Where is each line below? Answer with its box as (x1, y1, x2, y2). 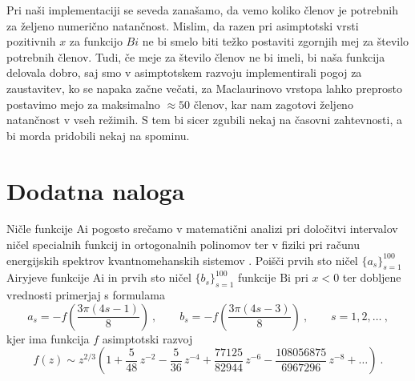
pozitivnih (6, 33, 56, 50)
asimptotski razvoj (102, 330, 193, 347)
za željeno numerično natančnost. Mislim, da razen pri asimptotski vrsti (6, 17, 359, 34)
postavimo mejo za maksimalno (6, 95, 160, 112)
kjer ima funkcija (6, 330, 90, 347)
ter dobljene (342, 269, 401, 286)
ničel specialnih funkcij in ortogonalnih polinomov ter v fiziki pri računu (6, 236, 360, 253)
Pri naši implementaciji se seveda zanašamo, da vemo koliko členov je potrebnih (6, 2, 398, 18)
